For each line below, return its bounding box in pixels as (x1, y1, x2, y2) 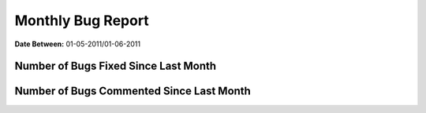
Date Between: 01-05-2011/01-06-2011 (14, 39, 141, 49)
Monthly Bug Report (14, 12, 149, 29)
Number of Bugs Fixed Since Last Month (14, 60, 217, 73)
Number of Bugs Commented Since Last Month (14, 85, 252, 98)
